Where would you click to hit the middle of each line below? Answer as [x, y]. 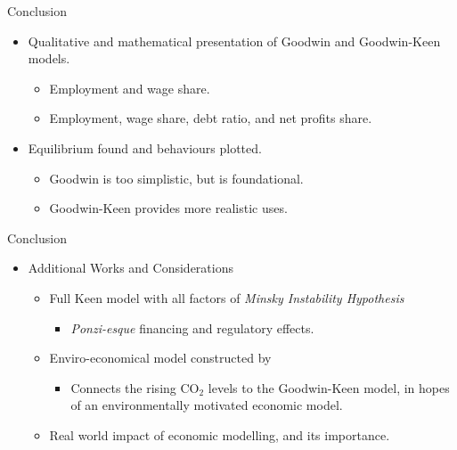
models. [49, 58]
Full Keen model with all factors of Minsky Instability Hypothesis [227, 297]
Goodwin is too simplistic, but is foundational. [176, 178]
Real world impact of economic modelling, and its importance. [220, 434]
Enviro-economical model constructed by [160, 358]
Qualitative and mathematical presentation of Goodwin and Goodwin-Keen [234, 41]
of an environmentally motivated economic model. [207, 405]
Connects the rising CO [135, 387]
